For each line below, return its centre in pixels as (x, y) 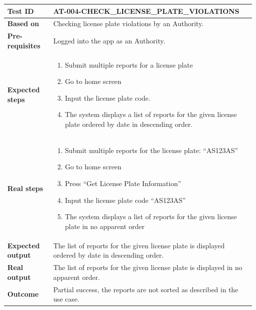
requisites (24, 45)
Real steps (25, 188)
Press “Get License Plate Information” (123, 183)
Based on (23, 23)
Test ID (21, 11)
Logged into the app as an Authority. (109, 40)
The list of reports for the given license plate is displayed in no (148, 267)
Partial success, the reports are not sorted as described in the (146, 289)
